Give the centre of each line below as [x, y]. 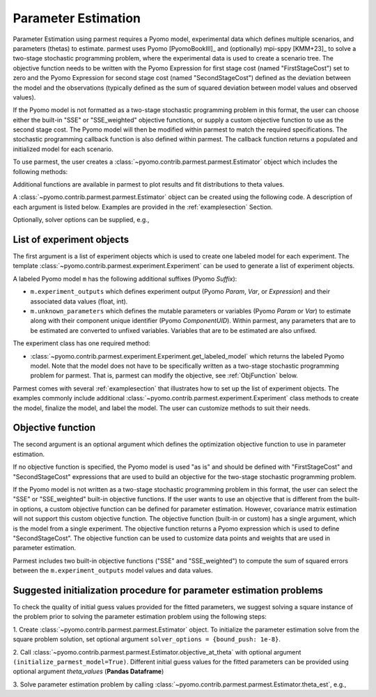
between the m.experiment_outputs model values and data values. [113, 570]
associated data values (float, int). [79, 301]
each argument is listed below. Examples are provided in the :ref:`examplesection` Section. [143, 207]
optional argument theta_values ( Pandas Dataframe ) [88, 671]
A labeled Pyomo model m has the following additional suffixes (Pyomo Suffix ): [125, 279]
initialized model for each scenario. [63, 149]
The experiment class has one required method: [82, 343]
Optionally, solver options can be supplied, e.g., [81, 220]
